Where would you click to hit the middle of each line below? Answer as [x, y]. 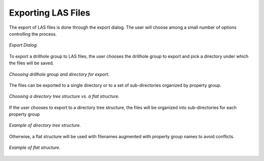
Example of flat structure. [35, 148]
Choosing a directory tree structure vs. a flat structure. [64, 96]
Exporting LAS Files [50, 13]
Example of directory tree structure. [45, 125]
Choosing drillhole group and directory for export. [59, 74]
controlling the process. [33, 34]
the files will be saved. [32, 63]
